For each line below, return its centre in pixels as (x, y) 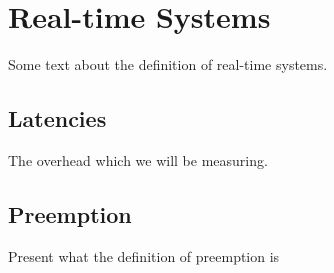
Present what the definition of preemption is (144, 255)
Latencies (57, 118)
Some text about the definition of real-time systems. (168, 64)
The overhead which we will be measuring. (138, 159)
